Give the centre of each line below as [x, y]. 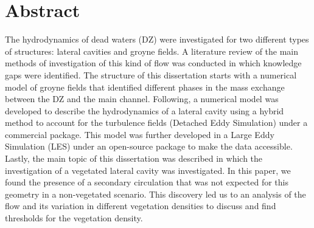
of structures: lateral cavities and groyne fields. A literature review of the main [152, 51]
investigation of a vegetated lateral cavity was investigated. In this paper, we [148, 170]
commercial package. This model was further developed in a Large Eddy [140, 134]
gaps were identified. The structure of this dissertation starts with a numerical [151, 74]
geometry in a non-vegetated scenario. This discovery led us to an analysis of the [155, 194]
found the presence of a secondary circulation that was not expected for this [147, 182]
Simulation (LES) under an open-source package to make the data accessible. [149, 146]
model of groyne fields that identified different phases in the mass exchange [145, 87]
